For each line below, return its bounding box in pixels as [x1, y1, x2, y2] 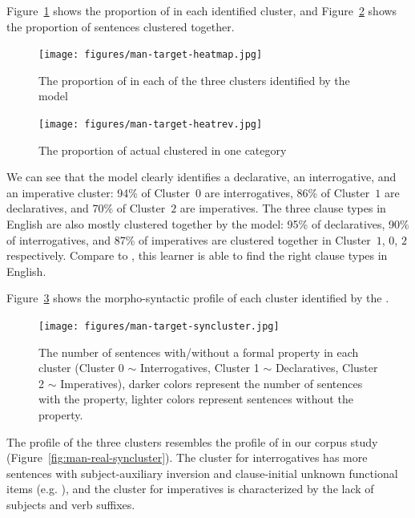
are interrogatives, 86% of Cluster [204, 184, 370, 200]
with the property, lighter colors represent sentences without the [38, 391, 353, 407]
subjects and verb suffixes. [6, 496, 135, 513]
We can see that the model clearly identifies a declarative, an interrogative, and [6, 168, 397, 185]
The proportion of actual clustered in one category [38, 141, 287, 158]
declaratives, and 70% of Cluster [6, 200, 166, 217]
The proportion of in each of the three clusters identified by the [38, 71, 350, 88]
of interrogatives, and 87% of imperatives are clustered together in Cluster [6, 231, 371, 248]
